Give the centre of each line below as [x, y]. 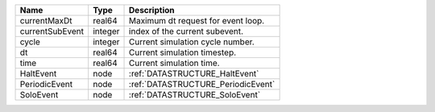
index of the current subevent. [186, 31]
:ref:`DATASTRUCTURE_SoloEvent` [195, 95]
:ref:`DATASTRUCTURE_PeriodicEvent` [202, 84]
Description [152, 10]
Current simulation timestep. [183, 52]
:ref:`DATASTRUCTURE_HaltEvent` [194, 74]
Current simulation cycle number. [192, 42]
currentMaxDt [46, 21]
